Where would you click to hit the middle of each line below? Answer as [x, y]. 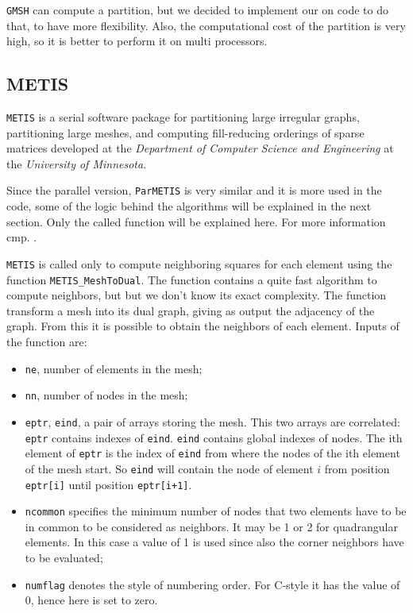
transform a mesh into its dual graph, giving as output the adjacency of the [191, 310]
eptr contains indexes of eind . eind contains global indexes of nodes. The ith [214, 437]
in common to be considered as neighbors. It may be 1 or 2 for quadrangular [211, 526]
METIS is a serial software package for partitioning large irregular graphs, [183, 117]
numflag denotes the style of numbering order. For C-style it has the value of [212, 584]
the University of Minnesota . [77, 163]
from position [357, 468]
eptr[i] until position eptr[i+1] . [108, 484]
